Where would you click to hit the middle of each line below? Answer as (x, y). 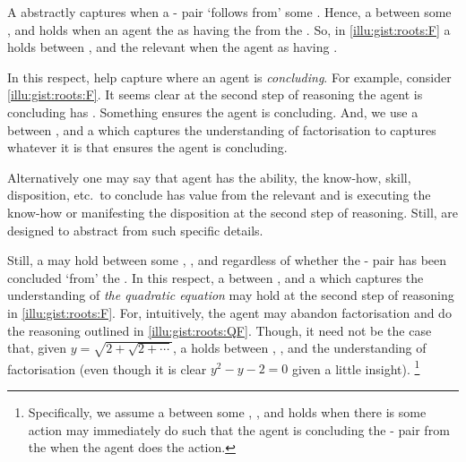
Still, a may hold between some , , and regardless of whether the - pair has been (227, 260)
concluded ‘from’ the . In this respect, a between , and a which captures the (216, 277)
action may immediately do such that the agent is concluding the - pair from (239, 429)
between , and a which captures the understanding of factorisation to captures (222, 129)
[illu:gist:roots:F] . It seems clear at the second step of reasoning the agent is (215, 94)
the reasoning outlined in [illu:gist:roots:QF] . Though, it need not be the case (220, 330)
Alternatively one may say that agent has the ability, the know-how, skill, (209, 177)
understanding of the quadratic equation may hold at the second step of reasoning (231, 295)
